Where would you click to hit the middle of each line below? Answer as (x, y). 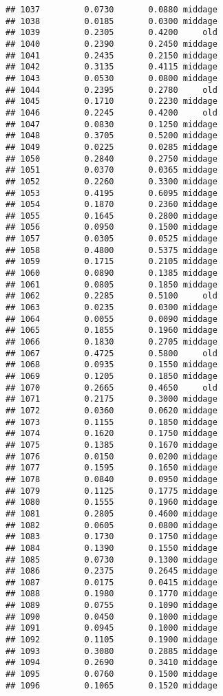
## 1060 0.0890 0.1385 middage (111, 273)
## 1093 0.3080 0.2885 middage (111, 651)
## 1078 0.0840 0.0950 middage (111, 479)
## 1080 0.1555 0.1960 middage (111, 502)
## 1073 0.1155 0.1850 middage (111, 422)
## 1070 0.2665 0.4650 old (111, 388)
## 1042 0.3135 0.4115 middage (111, 67)
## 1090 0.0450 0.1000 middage (111, 617)
